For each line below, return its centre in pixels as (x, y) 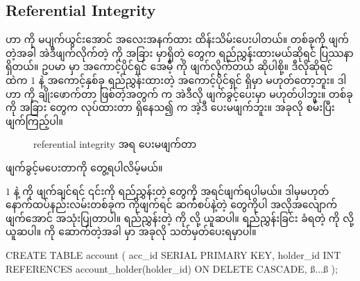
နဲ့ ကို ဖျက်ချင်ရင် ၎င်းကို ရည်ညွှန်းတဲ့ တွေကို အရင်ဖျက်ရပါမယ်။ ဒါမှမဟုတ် (171, 190)
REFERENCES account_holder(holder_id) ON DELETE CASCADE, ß (161, 268)
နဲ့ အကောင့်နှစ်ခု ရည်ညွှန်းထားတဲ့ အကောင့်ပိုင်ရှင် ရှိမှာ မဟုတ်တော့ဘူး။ (186, 79)
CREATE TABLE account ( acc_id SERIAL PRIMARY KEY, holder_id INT (173, 254)
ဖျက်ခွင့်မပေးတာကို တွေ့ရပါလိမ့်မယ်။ (84, 167)
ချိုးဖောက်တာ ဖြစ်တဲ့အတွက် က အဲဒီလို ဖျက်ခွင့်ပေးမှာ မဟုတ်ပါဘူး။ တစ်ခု (196, 93)
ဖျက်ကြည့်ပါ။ (34, 120)
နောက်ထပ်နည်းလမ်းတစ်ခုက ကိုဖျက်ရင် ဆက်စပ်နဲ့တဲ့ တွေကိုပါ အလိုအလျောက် (171, 204)
